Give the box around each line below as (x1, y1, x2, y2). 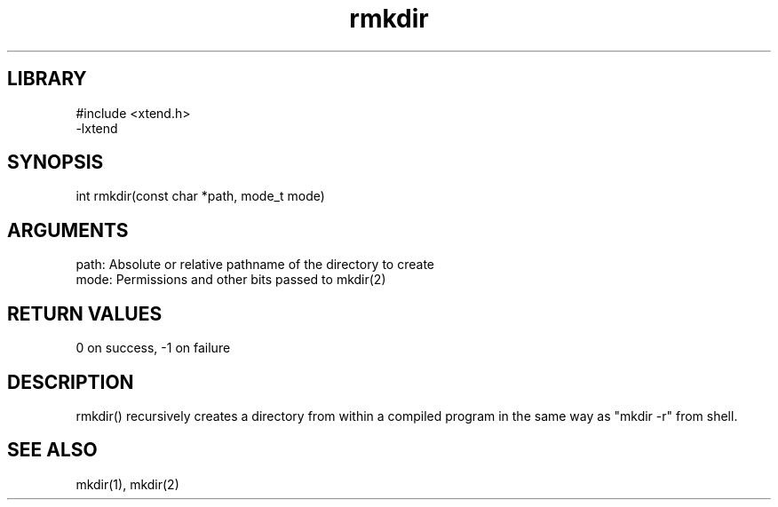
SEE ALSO (7, 439, 98, 462)
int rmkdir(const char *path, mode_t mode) (75, 188, 325, 204)
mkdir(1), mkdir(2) (75, 476, 179, 492)
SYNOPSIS (7, 151, 104, 174)
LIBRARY (7, 67, 87, 91)
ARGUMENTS (7, 218, 129, 242)
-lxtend (75, 120, 118, 136)
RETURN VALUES (7, 302, 163, 325)
